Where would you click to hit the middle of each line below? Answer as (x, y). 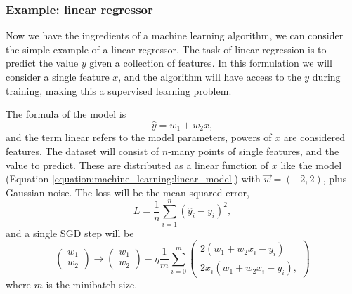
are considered (314, 137)
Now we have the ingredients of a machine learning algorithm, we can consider (175, 35)
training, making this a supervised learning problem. (119, 90)
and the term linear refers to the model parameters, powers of (139, 137)
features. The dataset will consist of (83, 151)
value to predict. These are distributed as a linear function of (137, 165)
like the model (311, 165)
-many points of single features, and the (254, 151)
